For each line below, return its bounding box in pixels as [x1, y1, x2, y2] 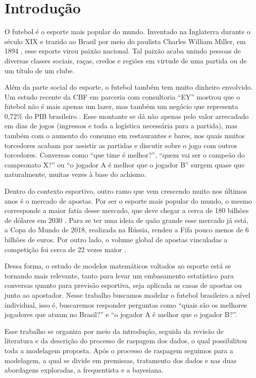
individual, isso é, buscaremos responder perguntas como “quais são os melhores [4, 299, 247, 310]
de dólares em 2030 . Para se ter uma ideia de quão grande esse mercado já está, [4, 215, 249, 225]
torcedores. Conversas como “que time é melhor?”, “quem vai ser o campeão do [4, 150, 245, 160]
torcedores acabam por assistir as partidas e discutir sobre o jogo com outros [4, 140, 237, 150]
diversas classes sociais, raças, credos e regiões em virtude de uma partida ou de [4, 55, 247, 65]
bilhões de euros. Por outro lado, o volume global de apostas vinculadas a [4, 234, 228, 244]
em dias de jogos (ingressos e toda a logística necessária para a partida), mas [4, 120, 238, 131]
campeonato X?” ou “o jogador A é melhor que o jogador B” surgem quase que [4, 159, 245, 169]
